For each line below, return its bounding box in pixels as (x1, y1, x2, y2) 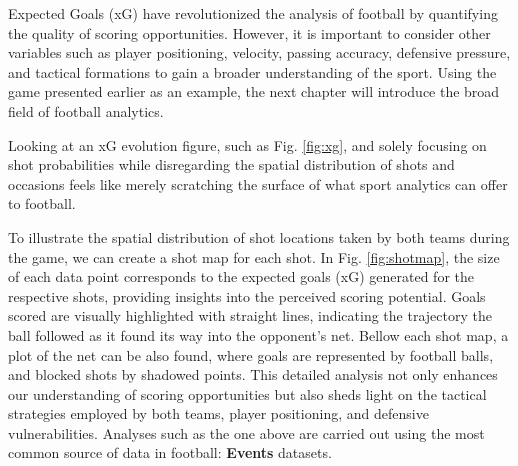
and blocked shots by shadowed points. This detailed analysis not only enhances (8, 364, 498, 385)
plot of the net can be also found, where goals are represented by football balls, (8, 344, 494, 365)
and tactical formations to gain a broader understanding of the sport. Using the (8, 61, 497, 82)
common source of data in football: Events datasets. (8, 442, 332, 463)
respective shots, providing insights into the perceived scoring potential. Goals (8, 285, 486, 306)
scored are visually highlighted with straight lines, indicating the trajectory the (8, 305, 492, 326)
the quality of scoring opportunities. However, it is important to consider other (8, 22, 491, 43)
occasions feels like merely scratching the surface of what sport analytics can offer (8, 173, 508, 194)
